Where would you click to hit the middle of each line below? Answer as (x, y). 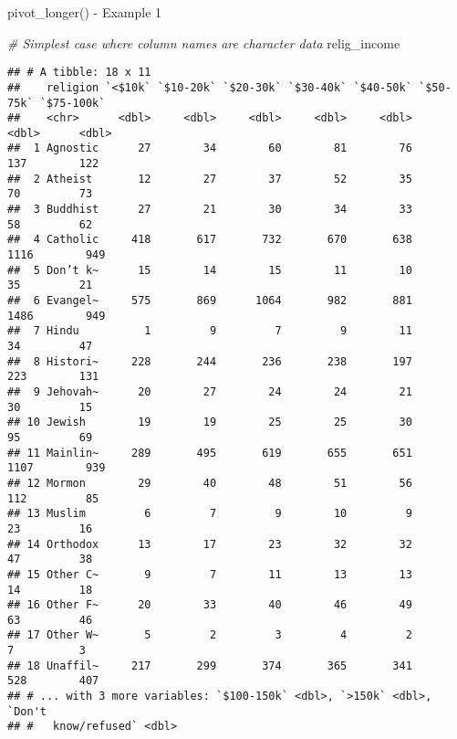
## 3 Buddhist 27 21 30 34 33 (210, 210)
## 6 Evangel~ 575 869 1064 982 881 (210, 301)
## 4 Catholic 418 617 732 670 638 (210, 240)
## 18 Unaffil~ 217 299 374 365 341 (210, 665)
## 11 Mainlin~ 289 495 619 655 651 (210, 453)
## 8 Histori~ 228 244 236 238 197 (210, 361)
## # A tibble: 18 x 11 (79, 73)
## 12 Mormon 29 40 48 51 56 (210, 483)
